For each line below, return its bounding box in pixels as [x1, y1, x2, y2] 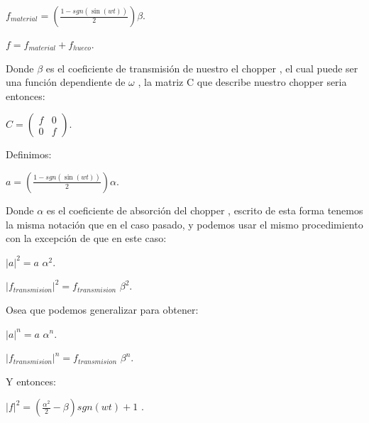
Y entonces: [6, 373, 56, 388]
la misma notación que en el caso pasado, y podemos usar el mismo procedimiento [6, 216, 363, 231]
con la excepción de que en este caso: [6, 231, 167, 246]
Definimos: [6, 147, 52, 162]
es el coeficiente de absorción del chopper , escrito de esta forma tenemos [46, 202, 363, 217]
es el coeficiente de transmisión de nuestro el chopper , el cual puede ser [45, 60, 358, 75]
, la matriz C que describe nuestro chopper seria [138, 75, 347, 89]
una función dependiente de [6, 75, 126, 89]
